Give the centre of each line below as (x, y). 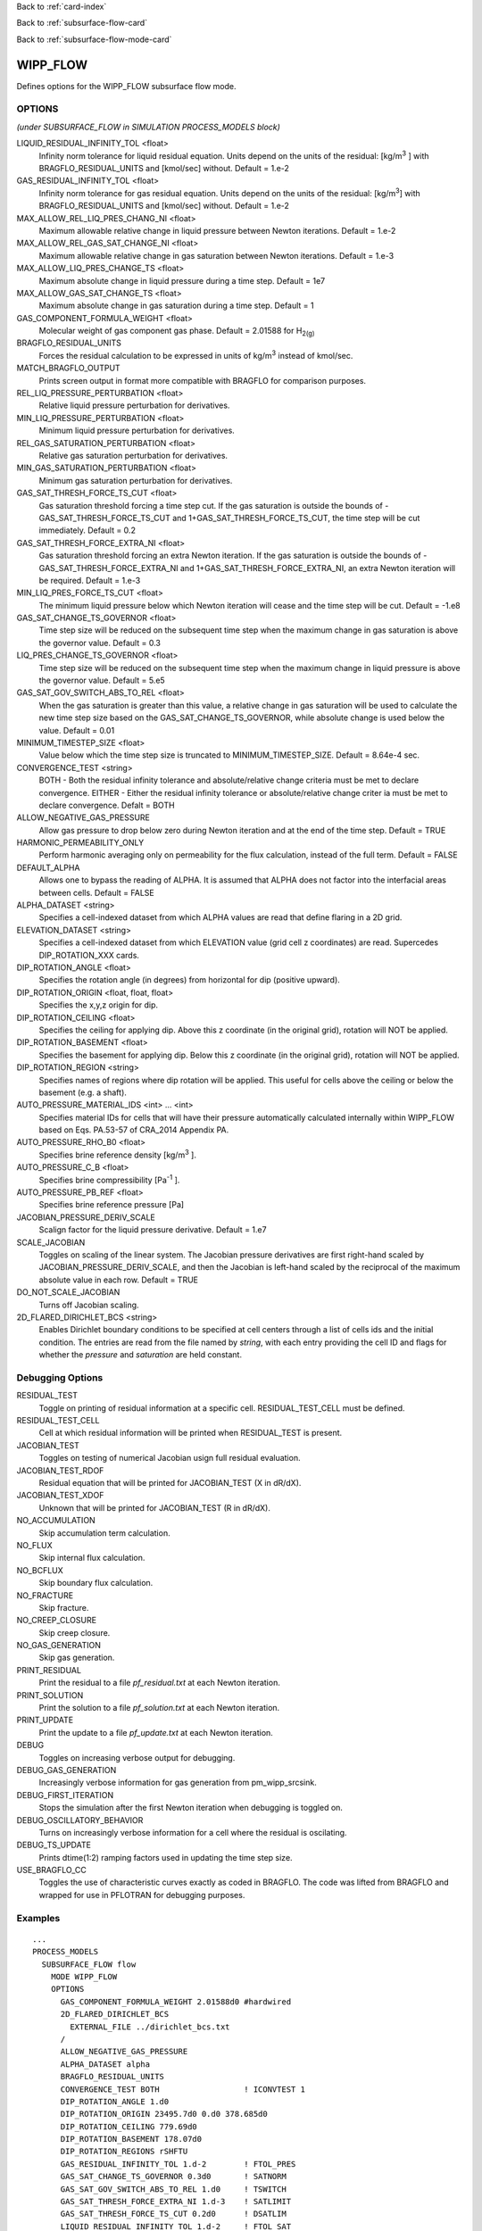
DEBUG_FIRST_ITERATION (65, 1795)
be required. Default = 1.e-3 (90, 580)
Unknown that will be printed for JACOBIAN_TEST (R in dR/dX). (155, 1507)
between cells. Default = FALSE (97, 892)
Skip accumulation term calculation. (104, 1533)
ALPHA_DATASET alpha (105, 2064)
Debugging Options (60, 1377)
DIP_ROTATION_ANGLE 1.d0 (115, 2101)
